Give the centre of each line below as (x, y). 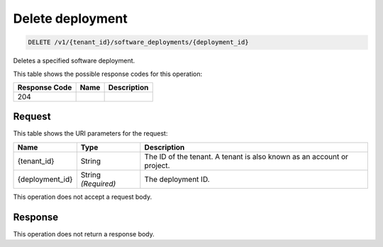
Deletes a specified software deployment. (74, 61)
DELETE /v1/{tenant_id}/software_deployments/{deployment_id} (138, 42)
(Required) (98, 183)
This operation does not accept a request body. (83, 197)
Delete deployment (70, 18)
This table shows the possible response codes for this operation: (108, 74)
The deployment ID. (177, 179)
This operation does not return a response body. (84, 234)
